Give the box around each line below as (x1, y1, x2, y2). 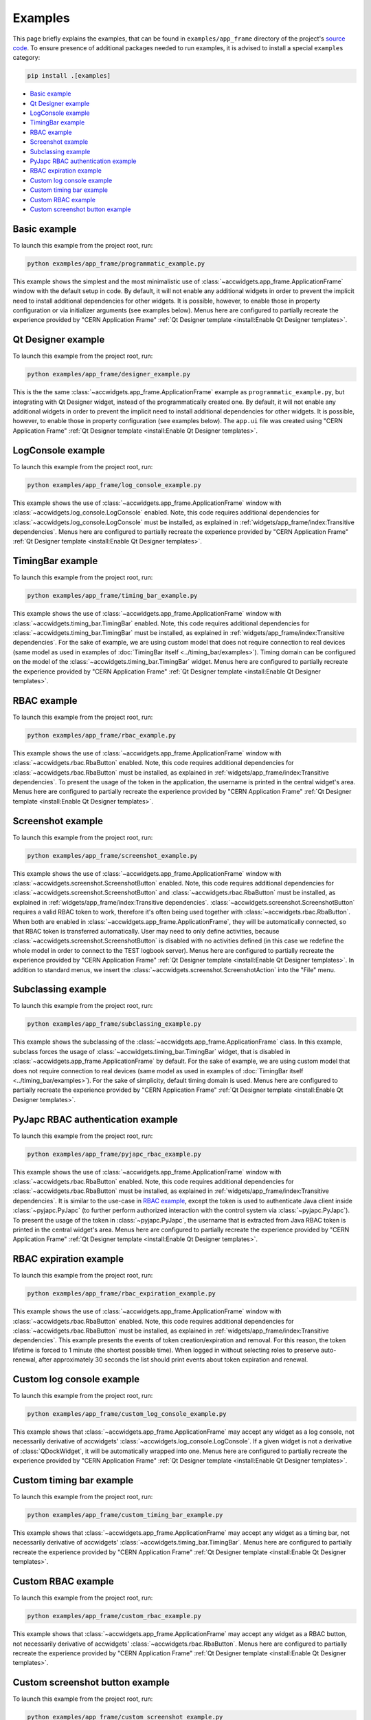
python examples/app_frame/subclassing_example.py (27, 1020, 202, 1028)
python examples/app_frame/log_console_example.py (27, 481, 202, 488)
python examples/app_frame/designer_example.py (27, 370, 190, 378)
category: (12, 54, 41, 62)
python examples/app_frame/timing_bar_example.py (27, 592, 198, 600)
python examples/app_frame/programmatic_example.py (27, 259, 205, 268)
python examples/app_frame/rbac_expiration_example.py (27, 1290, 216, 1298)
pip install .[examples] (27, 72, 111, 80)
